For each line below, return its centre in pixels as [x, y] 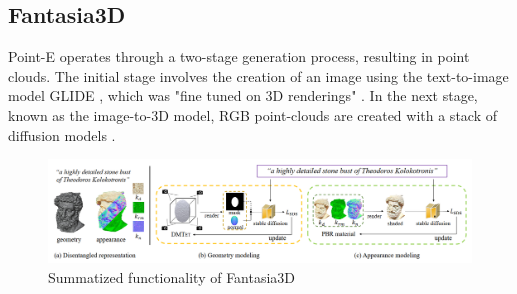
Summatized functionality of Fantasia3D [172, 276]
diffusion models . [62, 134]
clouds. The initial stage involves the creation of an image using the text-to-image [258, 75]
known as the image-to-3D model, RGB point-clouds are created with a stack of [252, 114]
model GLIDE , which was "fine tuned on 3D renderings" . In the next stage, [243, 95]
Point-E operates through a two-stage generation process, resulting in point [239, 56]
